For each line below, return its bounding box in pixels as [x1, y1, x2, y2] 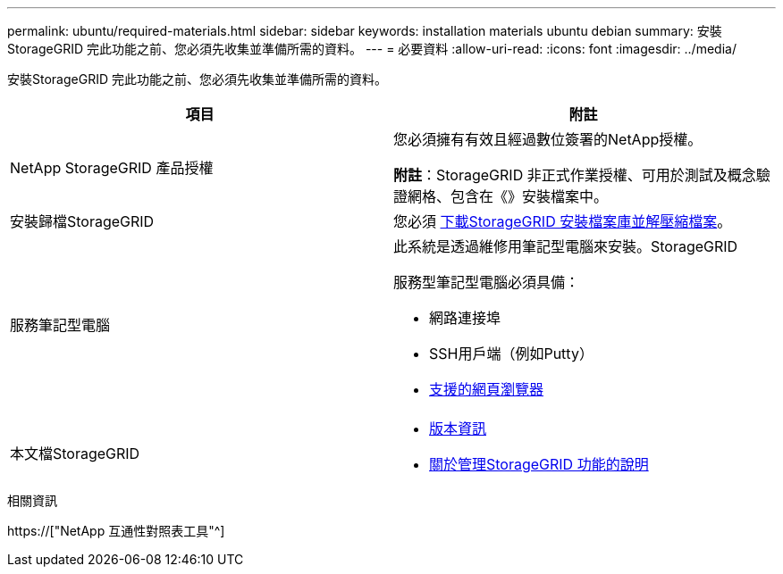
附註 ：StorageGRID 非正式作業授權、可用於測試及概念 [393, 166, 756, 184]
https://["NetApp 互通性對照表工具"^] [7, 523, 225, 538]
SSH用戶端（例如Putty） [429, 345, 594, 362]
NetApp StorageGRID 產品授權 [10, 159, 214, 177]
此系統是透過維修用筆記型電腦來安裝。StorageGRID [393, 237, 738, 255]
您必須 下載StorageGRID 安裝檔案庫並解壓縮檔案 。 [393, 212, 732, 230]
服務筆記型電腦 [10, 316, 111, 334]
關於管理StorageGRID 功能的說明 [429, 455, 649, 473]
